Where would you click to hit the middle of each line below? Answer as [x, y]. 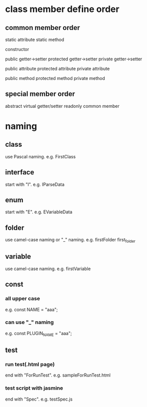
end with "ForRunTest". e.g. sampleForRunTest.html [58, 375]
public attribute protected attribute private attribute [58, 69]
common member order [43, 28]
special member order [40, 94]
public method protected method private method [55, 78]
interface [20, 173]
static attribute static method [35, 39]
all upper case [23, 299]
